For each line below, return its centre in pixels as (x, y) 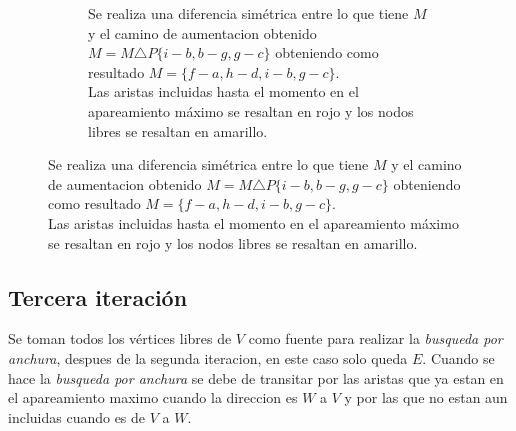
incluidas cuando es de (77, 416)
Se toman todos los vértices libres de (120, 338)
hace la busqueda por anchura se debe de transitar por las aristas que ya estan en (256, 377)
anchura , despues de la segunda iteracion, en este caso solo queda (208, 357)
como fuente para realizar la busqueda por (375, 338)
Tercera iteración (98, 296)
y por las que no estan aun (426, 397)
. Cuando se (458, 357)
